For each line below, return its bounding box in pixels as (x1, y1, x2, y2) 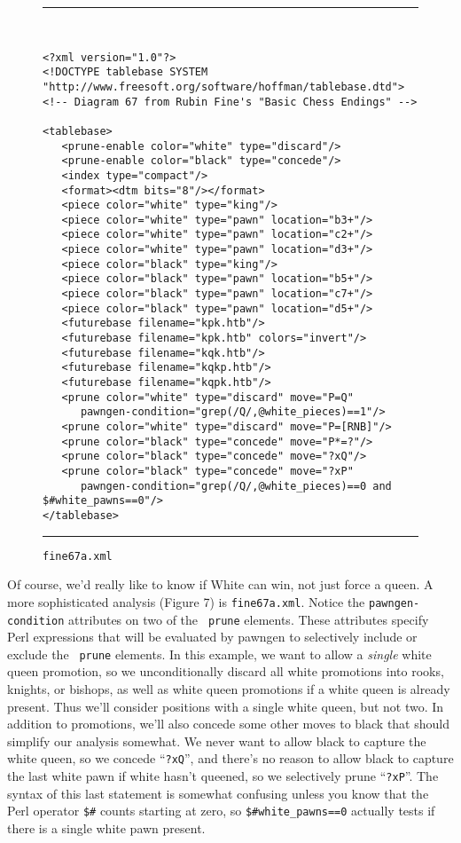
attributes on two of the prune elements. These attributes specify (68, 610, 429, 628)
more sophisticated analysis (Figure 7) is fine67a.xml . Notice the (7, 592, 365, 611)
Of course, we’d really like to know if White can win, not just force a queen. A (7, 575, 434, 594)
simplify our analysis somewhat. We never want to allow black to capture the (7, 731, 426, 750)
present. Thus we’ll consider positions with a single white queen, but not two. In (7, 697, 444, 715)
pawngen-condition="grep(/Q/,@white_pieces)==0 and (80, 479, 392, 492)
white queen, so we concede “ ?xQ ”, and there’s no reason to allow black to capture (7, 749, 454, 768)
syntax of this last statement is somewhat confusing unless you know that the (7, 784, 429, 802)
